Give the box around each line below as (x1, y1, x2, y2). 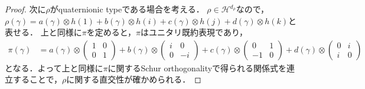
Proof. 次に (5, 3, 46, 15)
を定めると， (86, 26, 136, 38)
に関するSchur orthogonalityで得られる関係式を (107, 61, 287, 74)
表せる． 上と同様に (5, 26, 82, 38)
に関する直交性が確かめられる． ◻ (66, 73, 201, 85)
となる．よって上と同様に (5, 61, 103, 74)
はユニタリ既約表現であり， (141, 26, 247, 38)
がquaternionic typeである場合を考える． (50, 3, 204, 15)
